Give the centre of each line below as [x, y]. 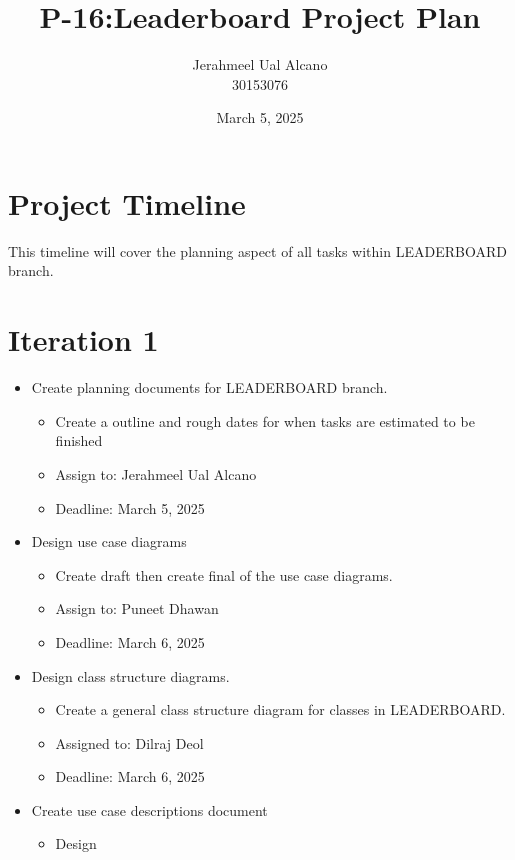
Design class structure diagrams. [130, 675]
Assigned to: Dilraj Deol [129, 742]
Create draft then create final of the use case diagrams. [224, 574]
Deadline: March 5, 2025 [130, 507]
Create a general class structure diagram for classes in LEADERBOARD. [280, 709]
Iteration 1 [83, 339]
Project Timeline [127, 202]
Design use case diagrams [109, 541]
